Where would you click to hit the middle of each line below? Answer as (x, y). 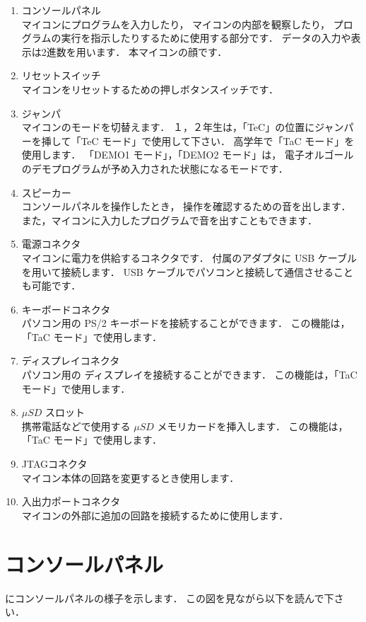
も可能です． (51, 286)
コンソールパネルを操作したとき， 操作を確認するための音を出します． (186, 206)
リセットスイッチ (61, 75)
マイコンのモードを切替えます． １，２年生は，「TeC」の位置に (168, 127)
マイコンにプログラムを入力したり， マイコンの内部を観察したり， (176, 24)
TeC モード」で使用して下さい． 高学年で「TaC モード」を (218, 140)
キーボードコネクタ (66, 309)
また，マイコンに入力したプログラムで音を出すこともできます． (169, 220)
